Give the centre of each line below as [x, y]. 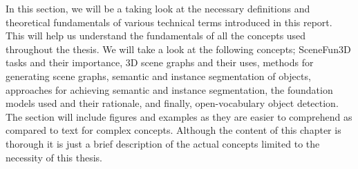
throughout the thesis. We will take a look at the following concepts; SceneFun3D [178, 49]
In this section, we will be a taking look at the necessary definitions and [158, 8]
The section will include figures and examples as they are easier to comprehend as [179, 116]
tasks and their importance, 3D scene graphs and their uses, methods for [160, 62]
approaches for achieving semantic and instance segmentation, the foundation [169, 89]
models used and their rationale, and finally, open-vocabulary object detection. [172, 103]
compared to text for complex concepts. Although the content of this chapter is [173, 130]
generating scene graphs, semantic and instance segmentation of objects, [158, 76]
